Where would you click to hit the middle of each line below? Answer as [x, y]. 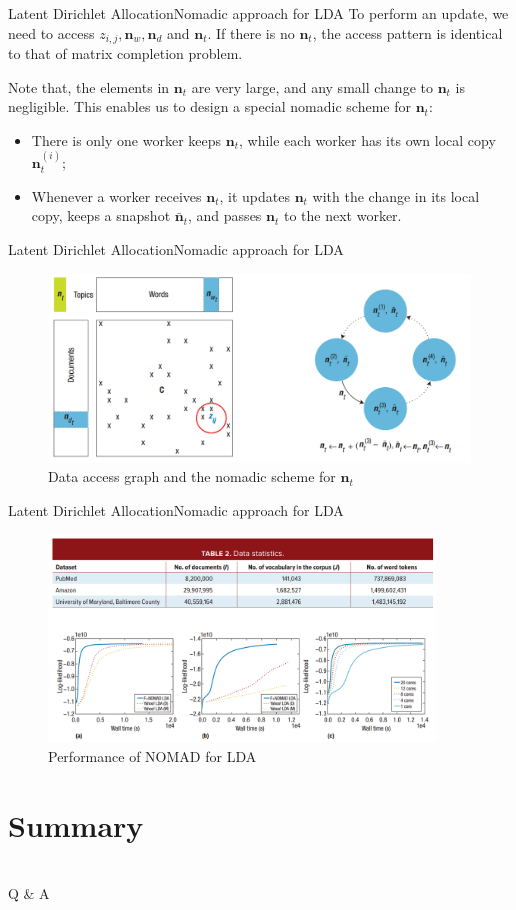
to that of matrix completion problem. [125, 53]
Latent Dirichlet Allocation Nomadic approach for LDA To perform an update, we [258, 13]
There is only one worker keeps [126, 139]
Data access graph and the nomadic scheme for [192, 476]
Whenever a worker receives [116, 195]
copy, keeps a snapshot [101, 215]
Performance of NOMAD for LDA [152, 755]
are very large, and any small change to [312, 86]
